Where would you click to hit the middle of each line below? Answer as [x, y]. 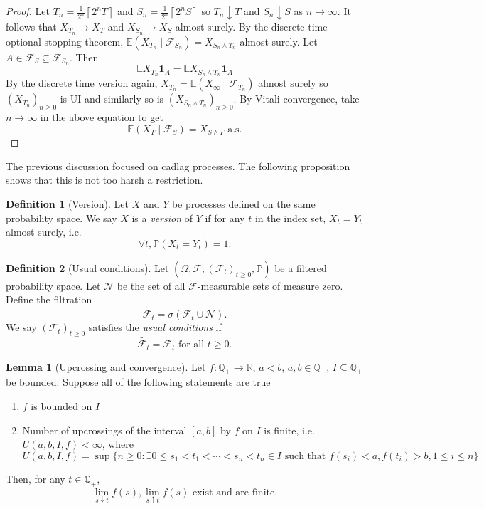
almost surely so [293, 83]
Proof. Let [28, 11]
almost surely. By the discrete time [251, 26]
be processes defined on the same [243, 203]
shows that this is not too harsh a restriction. [104, 180]
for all [191, 345]
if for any [225, 217]
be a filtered [301, 267]
